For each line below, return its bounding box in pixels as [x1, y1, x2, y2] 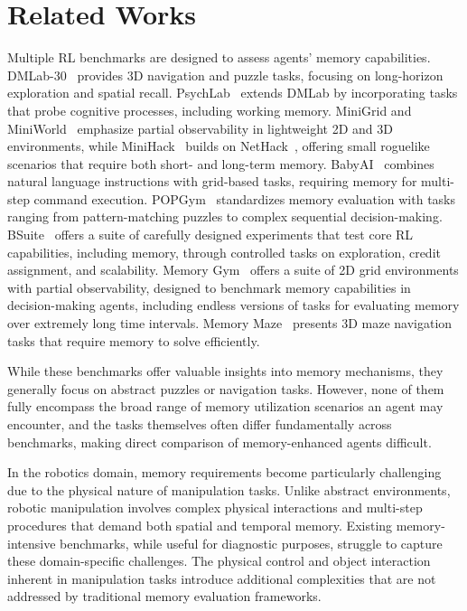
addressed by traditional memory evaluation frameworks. [7, 587, 322, 606]
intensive [7, 533, 56, 552]
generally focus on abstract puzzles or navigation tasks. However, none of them [7, 379, 444, 398]
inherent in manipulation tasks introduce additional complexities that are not [7, 569, 436, 587]
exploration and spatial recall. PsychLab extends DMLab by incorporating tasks [7, 83, 458, 102]
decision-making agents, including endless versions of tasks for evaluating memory [7, 296, 460, 315]
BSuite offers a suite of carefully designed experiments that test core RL [7, 225, 414, 244]
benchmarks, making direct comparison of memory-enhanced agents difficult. [7, 432, 432, 451]
